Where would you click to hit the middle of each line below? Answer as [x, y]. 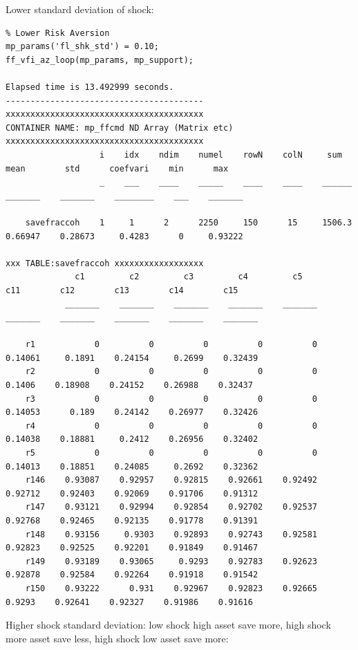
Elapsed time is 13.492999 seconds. [90, 87]
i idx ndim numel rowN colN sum [221, 155]
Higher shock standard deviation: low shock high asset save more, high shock [168, 625]
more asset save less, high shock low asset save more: [117, 638]
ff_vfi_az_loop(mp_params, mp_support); [100, 60]
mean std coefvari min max [117, 168]
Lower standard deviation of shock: [80, 9]
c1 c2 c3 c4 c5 [189, 277]
